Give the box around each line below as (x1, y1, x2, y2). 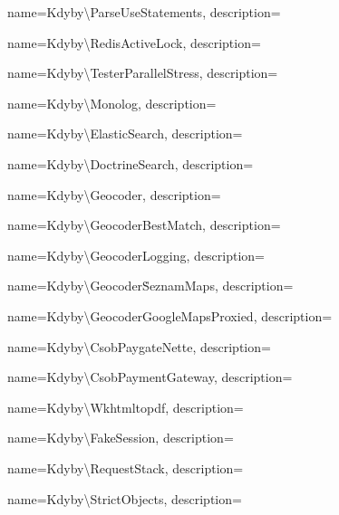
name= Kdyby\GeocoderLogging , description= (7, 245, 266, 264)
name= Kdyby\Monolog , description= (7, 93, 217, 112)
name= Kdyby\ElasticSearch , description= (7, 124, 243, 143)
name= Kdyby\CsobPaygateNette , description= (7, 337, 271, 356)
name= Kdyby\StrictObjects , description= (7, 489, 242, 508)
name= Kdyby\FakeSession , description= (7, 428, 234, 447)
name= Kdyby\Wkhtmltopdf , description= (7, 397, 244, 416)
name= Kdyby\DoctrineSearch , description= (7, 154, 254, 173)
